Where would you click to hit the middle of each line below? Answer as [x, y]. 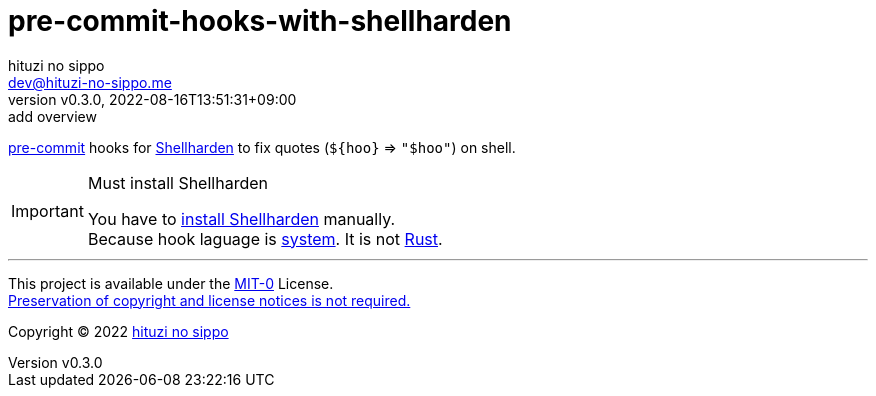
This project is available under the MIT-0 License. [171, 283]
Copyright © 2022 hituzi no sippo [118, 331]
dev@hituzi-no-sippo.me [90, 82]
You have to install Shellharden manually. [241, 218]
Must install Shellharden [177, 182]
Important [47, 210]
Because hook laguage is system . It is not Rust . [265, 238]
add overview [52, 116]
